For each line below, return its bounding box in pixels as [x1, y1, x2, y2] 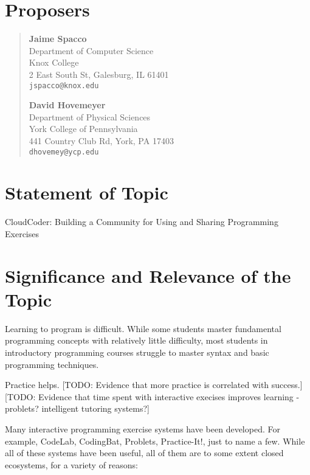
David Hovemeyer [29, 99, 106, 111]
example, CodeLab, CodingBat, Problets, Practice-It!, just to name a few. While [5, 434, 305, 447]
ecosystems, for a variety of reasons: [5, 458, 139, 471]
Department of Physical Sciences [29, 110, 151, 123]
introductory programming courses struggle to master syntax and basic [5, 346, 269, 358]
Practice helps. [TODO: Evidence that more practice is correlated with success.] [5, 378, 303, 391]
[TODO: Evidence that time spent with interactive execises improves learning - [5, 390, 300, 403]
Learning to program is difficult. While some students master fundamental [5, 322, 281, 335]
